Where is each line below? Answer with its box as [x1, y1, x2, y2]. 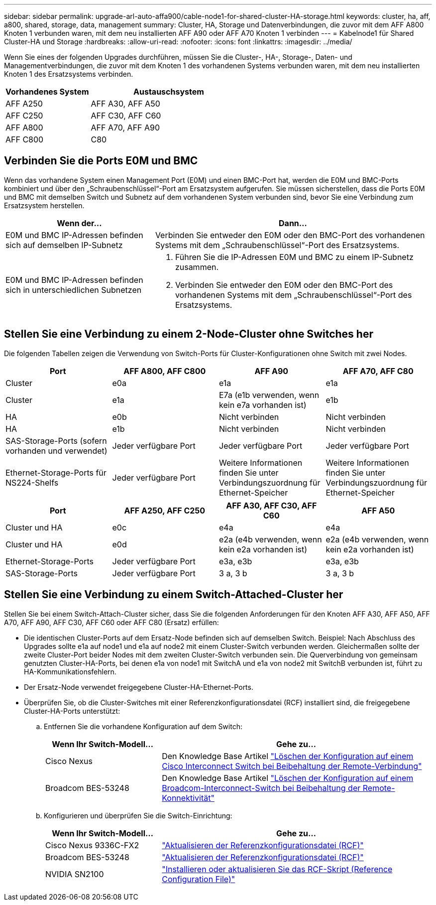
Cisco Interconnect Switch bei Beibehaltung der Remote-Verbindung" [162, 761, 422, 771]
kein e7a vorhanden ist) [219, 399, 307, 410]
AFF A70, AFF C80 [342, 366, 414, 376]
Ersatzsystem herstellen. [4, 201, 85, 210]
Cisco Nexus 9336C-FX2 [45, 840, 139, 850]
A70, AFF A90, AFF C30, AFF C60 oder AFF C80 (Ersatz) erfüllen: [4, 618, 219, 627]
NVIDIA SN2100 [45, 869, 104, 879]
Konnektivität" [162, 792, 215, 803]
